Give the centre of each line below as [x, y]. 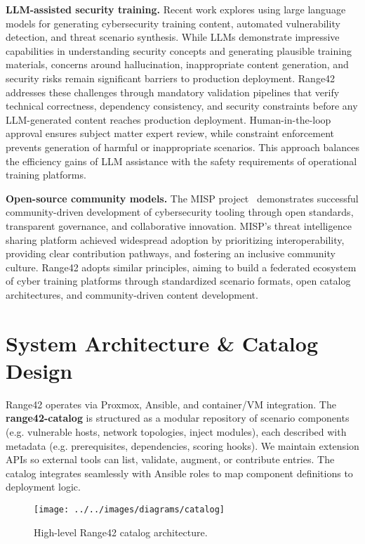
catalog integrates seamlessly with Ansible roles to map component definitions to [179, 473]
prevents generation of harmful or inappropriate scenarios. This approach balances [182, 147]
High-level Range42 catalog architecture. [121, 532]
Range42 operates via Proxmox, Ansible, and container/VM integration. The [171, 404]
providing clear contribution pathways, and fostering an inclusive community [171, 253]
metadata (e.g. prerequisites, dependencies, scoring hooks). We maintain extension [182, 445]
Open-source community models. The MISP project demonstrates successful [182, 198]
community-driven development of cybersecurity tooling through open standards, [180, 212]
